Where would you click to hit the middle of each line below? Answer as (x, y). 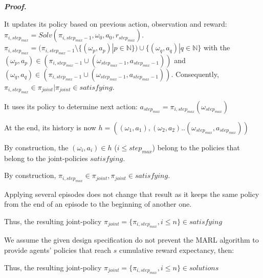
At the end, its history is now (50, 127)
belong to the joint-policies (46, 158)
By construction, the (36, 147)
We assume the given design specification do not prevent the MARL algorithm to (131, 240)
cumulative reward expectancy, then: (177, 250)
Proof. (15, 6)
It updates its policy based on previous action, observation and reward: (116, 23)
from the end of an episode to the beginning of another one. (98, 204)
